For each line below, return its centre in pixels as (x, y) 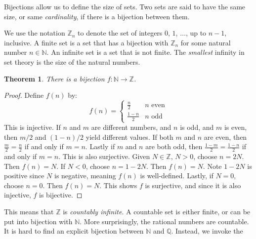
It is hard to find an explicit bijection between (74, 231)
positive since (24, 176)
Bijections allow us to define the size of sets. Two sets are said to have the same (125, 6)
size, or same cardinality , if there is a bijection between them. (97, 16)
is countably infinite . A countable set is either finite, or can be (157, 211)
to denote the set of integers (120, 33)
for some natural (206, 42)
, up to (196, 33)
